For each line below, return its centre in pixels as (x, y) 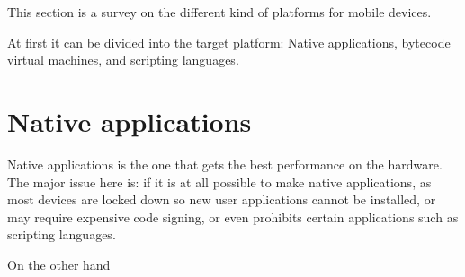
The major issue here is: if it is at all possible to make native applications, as (219, 182)
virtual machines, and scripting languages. (123, 60)
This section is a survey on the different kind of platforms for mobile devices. (219, 12)
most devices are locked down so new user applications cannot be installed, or (222, 199)
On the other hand (59, 264)
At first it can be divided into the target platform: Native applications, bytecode (229, 42)
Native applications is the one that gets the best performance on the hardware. (225, 164)
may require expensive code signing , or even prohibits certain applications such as (233, 216)
